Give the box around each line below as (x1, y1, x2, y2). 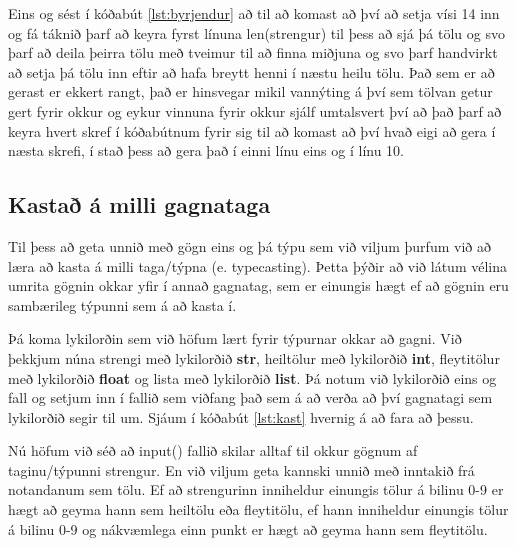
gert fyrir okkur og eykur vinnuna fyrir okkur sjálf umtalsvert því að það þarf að (8, 100, 502, 121)
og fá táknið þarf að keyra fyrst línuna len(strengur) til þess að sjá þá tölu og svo (8, 22, 505, 43)
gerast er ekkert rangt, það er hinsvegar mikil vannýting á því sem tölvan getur (8, 81, 493, 102)
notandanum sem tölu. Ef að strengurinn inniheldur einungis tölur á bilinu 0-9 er (8, 479, 504, 500)
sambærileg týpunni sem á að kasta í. (8, 294, 237, 315)
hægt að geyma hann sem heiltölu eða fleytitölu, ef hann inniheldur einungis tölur (8, 499, 509, 520)
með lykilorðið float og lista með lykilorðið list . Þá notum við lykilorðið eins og (8, 367, 497, 388)
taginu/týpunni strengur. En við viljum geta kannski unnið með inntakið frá (8, 459, 475, 480)
